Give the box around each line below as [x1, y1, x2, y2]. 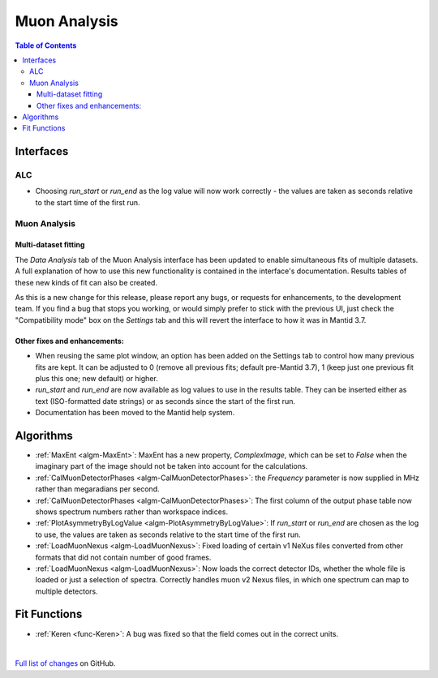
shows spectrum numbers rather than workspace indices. [35, 507, 229, 517]
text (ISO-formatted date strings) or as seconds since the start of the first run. [35, 396, 296, 406]
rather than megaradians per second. [35, 484, 160, 494]
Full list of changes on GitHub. [15, 659, 116, 668]
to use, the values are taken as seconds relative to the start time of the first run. [35, 530, 302, 539]
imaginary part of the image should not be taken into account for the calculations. [35, 461, 308, 471]
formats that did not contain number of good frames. [35, 552, 212, 562]
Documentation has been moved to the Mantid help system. [35, 408, 235, 418]
